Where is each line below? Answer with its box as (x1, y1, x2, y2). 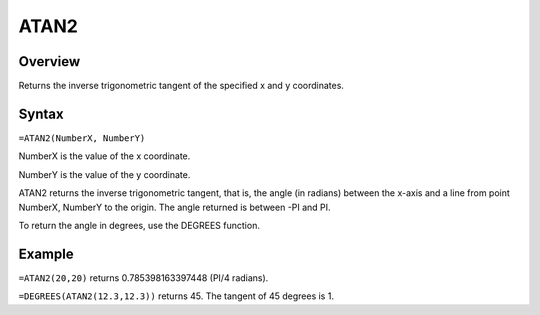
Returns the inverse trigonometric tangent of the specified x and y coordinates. (18, 80, 345, 92)
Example (18, 245, 74, 262)
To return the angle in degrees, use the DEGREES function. (18, 219, 260, 231)
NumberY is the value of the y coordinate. (18, 168, 191, 180)
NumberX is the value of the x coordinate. (18, 150, 191, 162)
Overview (18, 53, 81, 70)
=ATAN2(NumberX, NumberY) (18, 132, 146, 144)
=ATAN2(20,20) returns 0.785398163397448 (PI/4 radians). (18, 271, 269, 284)
